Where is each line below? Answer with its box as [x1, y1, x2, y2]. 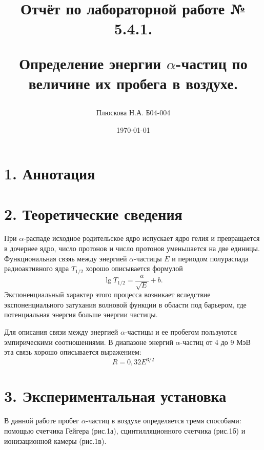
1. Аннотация [4, 163, 95, 184]
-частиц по [175, 52, 248, 73]
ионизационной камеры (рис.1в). [4, 435, 107, 446]
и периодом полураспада [172, 253, 249, 263]
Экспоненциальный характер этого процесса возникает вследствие [4, 289, 211, 300]
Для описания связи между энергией [4, 326, 118, 337]
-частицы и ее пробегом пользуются [125, 326, 237, 337]
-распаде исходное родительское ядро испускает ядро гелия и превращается [24, 233, 260, 243]
